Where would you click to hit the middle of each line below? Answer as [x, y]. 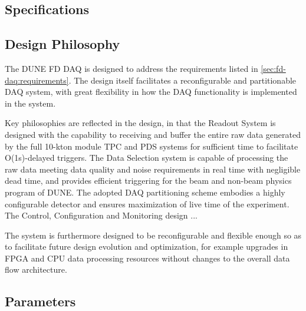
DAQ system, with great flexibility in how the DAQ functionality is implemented [151, 92]
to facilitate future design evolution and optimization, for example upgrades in [147, 247]
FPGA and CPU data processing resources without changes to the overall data [147, 258]
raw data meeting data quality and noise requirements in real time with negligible [153, 169]
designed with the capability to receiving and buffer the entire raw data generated [153, 134]
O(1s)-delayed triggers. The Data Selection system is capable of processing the [147, 158]
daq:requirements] [37, 80]
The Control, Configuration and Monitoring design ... [101, 215]
